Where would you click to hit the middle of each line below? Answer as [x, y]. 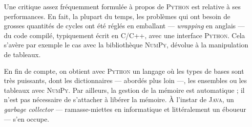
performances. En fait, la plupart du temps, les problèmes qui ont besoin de [117, 16]
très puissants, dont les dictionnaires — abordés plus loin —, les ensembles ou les [126, 80]
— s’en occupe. [27, 118]
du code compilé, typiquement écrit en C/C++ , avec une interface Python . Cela [125, 35]
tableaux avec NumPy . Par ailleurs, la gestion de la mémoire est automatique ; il [124, 90]
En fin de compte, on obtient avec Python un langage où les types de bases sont [124, 71]
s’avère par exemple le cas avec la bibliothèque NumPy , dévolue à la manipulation [126, 45]
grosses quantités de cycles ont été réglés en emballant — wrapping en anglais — [124, 26]
